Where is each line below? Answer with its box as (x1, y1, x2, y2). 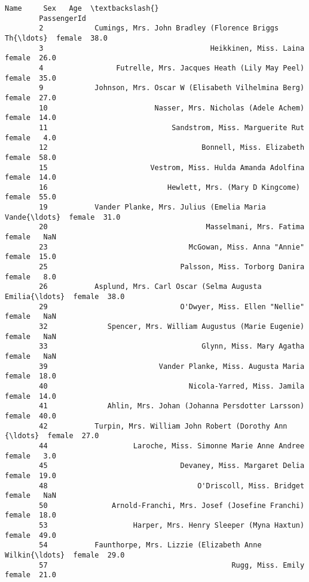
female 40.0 (5, 411, 56, 420)
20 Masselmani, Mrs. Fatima (39, 223, 305, 232)
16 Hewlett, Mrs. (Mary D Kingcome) (39, 183, 300, 192)
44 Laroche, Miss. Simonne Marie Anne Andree (39, 441, 305, 450)
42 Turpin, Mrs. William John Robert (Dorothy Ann (39, 421, 287, 430)
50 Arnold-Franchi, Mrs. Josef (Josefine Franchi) (39, 501, 305, 510)
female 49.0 (5, 531, 56, 540)
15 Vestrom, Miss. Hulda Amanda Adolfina (39, 163, 305, 172)
